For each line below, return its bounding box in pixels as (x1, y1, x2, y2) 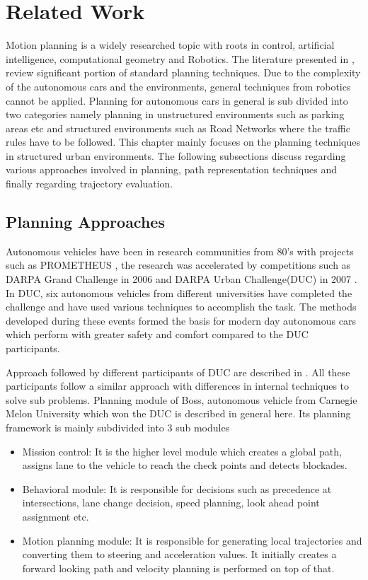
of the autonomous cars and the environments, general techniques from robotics (6, 79, 351, 93)
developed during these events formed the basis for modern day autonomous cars (6, 313, 356, 327)
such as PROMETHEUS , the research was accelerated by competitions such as (6, 257, 351, 272)
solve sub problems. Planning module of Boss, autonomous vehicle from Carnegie (6, 392, 357, 407)
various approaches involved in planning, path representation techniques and (6, 162, 337, 177)
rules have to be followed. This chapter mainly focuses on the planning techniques (6, 134, 360, 149)
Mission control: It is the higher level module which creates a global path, (22, 443, 342, 458)
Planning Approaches (6, 211, 165, 233)
